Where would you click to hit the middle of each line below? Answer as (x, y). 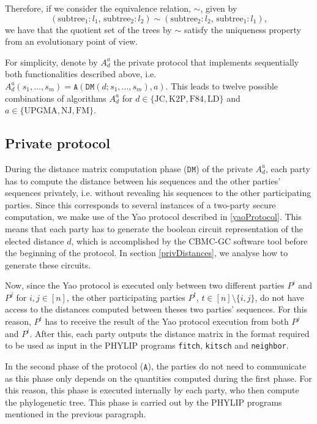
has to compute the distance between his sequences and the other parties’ (143, 180)
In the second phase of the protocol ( (74, 365)
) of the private (224, 168)
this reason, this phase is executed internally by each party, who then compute (152, 390)
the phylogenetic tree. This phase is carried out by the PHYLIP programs (144, 402)
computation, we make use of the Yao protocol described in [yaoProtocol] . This (153, 217)
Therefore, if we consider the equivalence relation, (98, 8)
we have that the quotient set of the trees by (88, 29)
